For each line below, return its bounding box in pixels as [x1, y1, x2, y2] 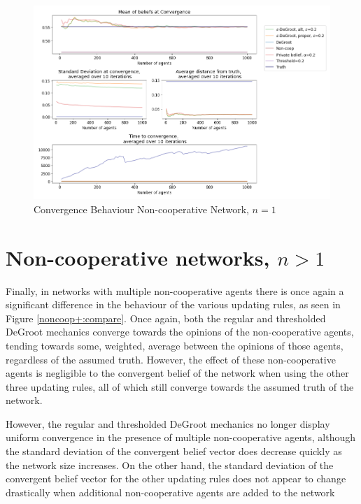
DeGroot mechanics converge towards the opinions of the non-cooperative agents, [6, 324, 354, 339]
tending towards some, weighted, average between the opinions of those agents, [6, 338, 344, 352]
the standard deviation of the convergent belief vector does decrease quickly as [6, 444, 342, 459]
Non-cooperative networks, [6, 243, 270, 271]
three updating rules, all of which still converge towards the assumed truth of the [6, 379, 354, 394]
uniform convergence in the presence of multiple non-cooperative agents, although [6, 430, 356, 445]
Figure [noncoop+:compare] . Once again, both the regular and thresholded [6, 310, 326, 325]
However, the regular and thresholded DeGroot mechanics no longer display [6, 416, 330, 431]
